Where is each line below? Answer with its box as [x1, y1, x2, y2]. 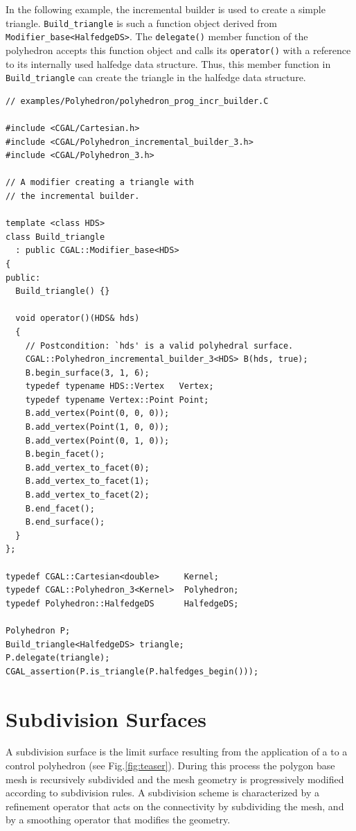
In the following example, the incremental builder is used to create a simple [6, 2, 326, 16]
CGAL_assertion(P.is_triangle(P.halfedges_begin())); [6, 666, 259, 676]
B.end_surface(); [25, 517, 105, 527]
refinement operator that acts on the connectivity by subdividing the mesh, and [6, 798, 344, 813]
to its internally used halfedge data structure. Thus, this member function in [6, 56, 331, 71]
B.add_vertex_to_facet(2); [25, 490, 150, 500]
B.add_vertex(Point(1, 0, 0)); [25, 422, 170, 432]
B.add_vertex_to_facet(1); [25, 476, 150, 487]
